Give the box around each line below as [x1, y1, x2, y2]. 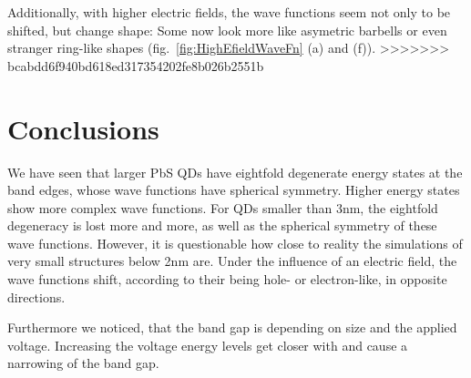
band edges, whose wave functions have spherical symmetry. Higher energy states [7, 180, 460, 199]
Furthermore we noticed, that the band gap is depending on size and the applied [7, 318, 457, 337]
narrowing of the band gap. [7, 353, 159, 373]
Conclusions [7, 109, 159, 147]
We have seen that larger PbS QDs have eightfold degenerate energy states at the [7, 162, 463, 181]
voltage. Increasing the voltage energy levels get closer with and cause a [7, 335, 408, 354]
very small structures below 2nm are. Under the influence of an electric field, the [7, 251, 457, 271]
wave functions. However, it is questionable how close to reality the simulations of [7, 233, 463, 252]
